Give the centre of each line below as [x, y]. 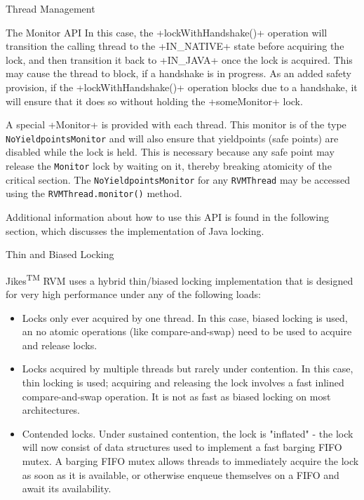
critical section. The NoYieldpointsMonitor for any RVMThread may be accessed [178, 179]
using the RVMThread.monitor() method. [94, 193]
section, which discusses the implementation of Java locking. [135, 230]
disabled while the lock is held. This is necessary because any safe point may [170, 152]
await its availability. [67, 488]
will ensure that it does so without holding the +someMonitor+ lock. [154, 101]
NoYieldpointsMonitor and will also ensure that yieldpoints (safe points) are [172, 138]
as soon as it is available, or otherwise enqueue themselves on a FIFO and [181, 474]
